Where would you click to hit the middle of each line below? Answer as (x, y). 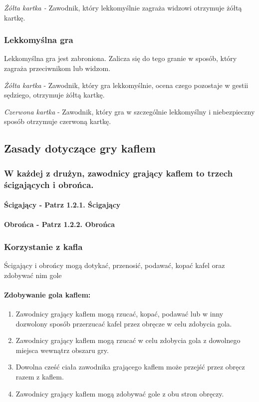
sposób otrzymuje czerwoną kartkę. (58, 121)
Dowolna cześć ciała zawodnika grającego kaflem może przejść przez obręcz (130, 367)
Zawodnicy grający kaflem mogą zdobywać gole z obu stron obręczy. (120, 393)
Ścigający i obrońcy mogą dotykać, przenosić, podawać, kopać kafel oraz (115, 265)
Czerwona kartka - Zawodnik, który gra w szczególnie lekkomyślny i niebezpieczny (129, 111)
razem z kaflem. (40, 377)
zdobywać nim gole (33, 275)
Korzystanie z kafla (43, 246)
